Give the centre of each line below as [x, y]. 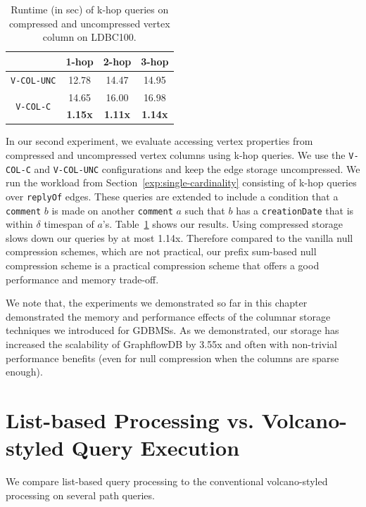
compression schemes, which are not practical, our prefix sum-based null [161, 251]
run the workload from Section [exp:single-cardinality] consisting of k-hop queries [181, 182]
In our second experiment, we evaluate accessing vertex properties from [159, 141]
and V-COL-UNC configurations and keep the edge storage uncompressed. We [197, 168]
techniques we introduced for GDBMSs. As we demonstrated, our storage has [172, 330]
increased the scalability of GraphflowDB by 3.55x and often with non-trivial [171, 344]
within [19, 224]
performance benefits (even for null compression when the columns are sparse [172, 358]
